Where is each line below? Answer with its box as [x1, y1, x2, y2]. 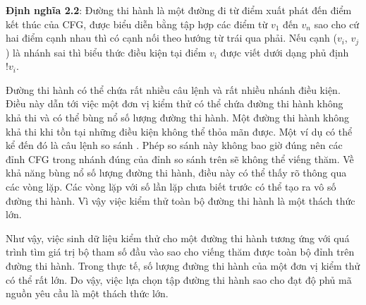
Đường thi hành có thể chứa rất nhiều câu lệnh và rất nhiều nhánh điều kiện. [6, 82, 341, 97]
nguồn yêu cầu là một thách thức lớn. [6, 286, 169, 301]
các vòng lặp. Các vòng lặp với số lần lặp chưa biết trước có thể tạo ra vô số [6, 179, 336, 193]
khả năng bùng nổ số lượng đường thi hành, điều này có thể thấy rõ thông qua [6, 165, 347, 180]
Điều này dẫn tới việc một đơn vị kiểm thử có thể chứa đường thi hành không [6, 96, 343, 111]
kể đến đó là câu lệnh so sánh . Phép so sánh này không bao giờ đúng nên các [6, 138, 343, 152]
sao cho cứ [314, 16, 360, 31]
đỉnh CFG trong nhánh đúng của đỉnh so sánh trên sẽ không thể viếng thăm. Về [6, 151, 354, 166]
